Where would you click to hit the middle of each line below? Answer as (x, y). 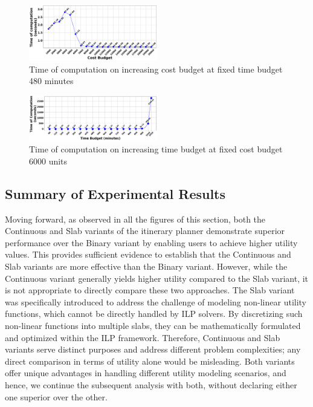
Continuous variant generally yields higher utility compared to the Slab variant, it (157, 278)
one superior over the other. (56, 396)
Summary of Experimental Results (115, 193)
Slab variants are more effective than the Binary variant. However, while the (146, 266)
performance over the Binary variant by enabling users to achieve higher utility (151, 242)
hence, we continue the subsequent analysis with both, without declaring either (151, 384)
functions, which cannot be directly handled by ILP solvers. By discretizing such (154, 314)
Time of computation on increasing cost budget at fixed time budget (156, 69)
